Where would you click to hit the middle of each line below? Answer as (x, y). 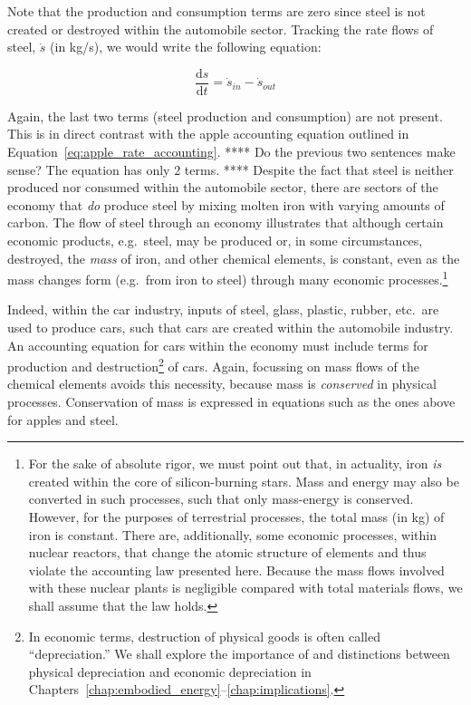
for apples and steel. (63, 419)
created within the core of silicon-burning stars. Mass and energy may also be (244, 481)
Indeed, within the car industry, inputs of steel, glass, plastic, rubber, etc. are (223, 309)
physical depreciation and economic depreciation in (170, 671)
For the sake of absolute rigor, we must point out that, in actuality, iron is (235, 464)
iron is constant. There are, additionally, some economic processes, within (232, 534)
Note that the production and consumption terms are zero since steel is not (216, 11)
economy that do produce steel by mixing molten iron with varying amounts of (226, 204)
